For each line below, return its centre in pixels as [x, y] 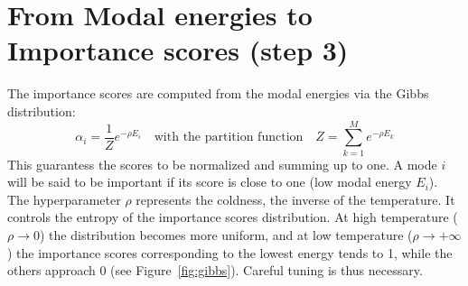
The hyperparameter [64, 199]
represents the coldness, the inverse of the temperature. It [295, 199]
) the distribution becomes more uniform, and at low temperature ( [226, 235]
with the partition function [229, 138]
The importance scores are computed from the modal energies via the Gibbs [218, 93]
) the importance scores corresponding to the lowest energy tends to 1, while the [230, 252]
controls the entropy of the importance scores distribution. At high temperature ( [233, 217]
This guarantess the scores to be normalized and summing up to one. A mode [222, 164]
